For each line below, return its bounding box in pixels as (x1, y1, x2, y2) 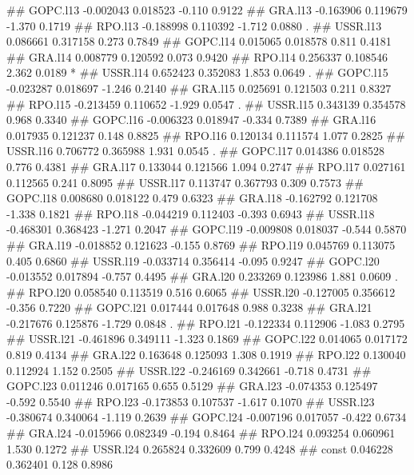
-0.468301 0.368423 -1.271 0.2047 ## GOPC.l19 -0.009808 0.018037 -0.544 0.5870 (6, 221, 407, 237)
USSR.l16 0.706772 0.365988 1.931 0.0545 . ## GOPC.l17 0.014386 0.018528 (6, 142, 384, 159)
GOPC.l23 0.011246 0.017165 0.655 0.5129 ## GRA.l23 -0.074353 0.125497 (6, 377, 378, 394)
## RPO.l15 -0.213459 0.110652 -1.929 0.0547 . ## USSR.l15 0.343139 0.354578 (6, 95, 406, 112)
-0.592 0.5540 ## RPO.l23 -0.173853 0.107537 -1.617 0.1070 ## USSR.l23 (6, 393, 375, 409)
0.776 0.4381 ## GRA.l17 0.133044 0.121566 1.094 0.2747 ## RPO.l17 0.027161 (6, 158, 406, 174)
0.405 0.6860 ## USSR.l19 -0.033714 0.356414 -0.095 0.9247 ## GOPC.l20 (6, 252, 380, 269)
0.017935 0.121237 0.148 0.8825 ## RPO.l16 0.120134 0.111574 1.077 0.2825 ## (6, 126, 405, 143)
